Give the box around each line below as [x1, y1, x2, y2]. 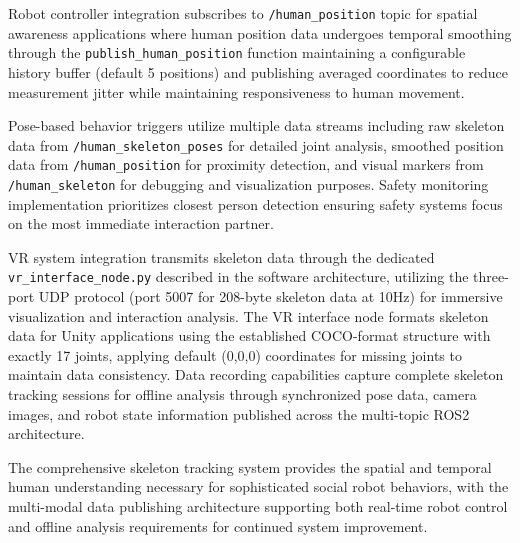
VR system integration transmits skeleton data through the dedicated [8, 246, 435, 267]
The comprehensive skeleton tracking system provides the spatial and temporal [8, 456, 492, 477]
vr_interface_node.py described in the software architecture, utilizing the [8, 266, 469, 287]
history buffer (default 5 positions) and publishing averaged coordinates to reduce [8, 61, 508, 82]
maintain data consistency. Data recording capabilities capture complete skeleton [8, 364, 504, 385]
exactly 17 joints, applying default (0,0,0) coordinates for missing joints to [8, 344, 462, 365]
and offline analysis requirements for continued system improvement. [8, 515, 428, 536]
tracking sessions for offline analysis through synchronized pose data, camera [8, 384, 477, 405]
